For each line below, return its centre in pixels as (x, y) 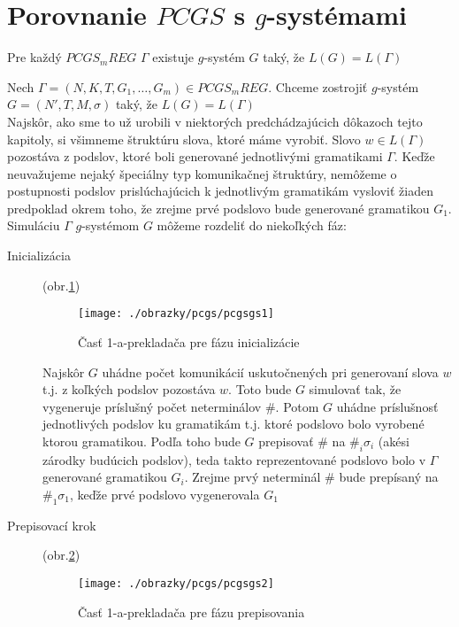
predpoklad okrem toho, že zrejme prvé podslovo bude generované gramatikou (218, 208)
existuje (173, 57)
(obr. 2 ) (61, 555)
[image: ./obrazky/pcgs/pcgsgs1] (176, 314)
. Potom (297, 406)
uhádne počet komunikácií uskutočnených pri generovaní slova (270, 372)
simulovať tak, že (355, 389)
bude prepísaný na (389, 477)
